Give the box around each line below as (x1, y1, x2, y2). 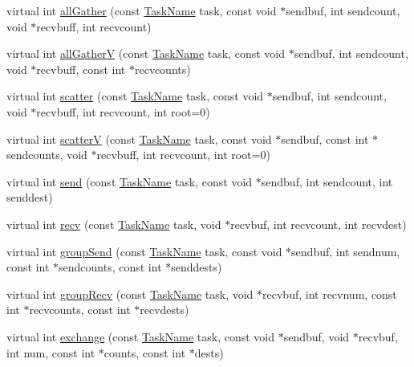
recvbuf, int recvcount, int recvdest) (230, 215, 407, 232)
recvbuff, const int (36, 60, 126, 77)
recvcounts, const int (29, 301, 131, 318)
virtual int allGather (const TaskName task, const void (6, 2, 277, 18)
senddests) (171, 259, 222, 275)
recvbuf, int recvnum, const (262, 285, 397, 302)
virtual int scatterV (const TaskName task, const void (6, 130, 272, 147)
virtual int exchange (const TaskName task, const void (6, 328, 275, 345)
